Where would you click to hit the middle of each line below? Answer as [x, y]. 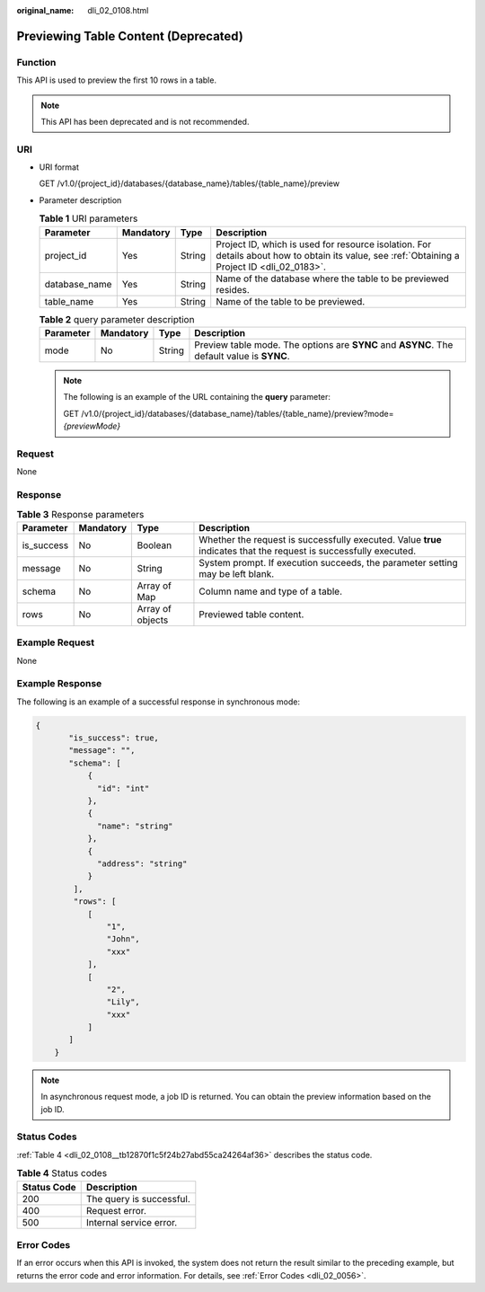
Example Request [55, 642]
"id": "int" [123, 788]
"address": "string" [142, 864]
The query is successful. [138, 1199]
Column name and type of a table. [271, 591]
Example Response [59, 684]
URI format [59, 167]
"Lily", [123, 1002]
